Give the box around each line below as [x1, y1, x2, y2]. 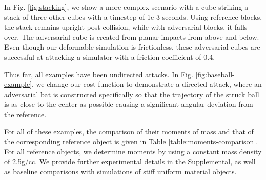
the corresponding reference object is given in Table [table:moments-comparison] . [4, 136, 258, 147]
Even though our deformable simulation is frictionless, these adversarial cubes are [4, 41, 260, 52]
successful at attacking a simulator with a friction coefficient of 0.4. [4, 51, 215, 62]
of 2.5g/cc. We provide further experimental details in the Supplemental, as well [4, 156, 256, 167]
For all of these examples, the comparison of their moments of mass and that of [4, 126, 254, 137]
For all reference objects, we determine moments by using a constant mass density [4, 146, 262, 156]
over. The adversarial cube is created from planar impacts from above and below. [4, 31, 259, 42]
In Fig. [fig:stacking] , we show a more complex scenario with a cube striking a [4, 2, 249, 12]
